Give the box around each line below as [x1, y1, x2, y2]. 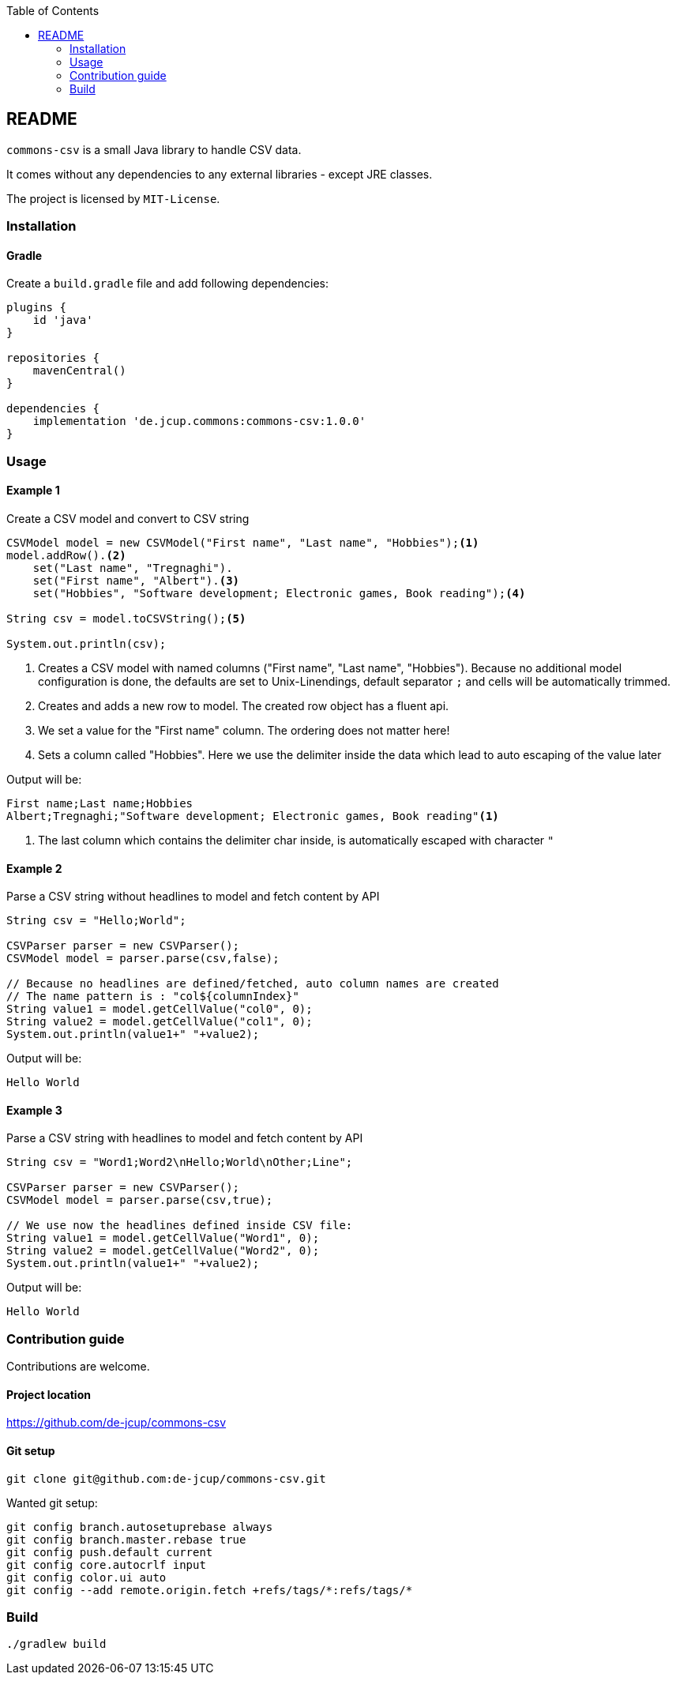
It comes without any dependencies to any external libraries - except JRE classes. [6, 167, 433, 181]
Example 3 [6, 1103, 62, 1117]
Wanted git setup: [6, 1495, 98, 1510]
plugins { [6, 301, 66, 314]
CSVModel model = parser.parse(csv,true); [6, 1194, 273, 1207]
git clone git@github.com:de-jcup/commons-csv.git [6, 1472, 326, 1485]
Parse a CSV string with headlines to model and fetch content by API [6, 1131, 363, 1145]
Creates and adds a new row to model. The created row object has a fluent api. [38, 699, 449, 713]
